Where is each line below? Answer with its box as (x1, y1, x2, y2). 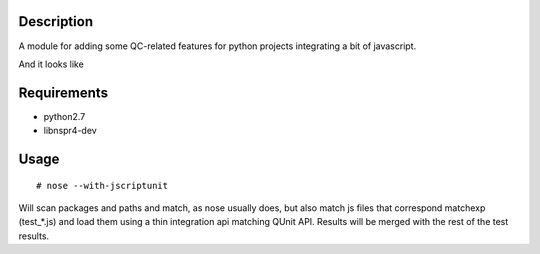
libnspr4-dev (43, 125, 97, 137)
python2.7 (43, 110, 86, 122)
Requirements (18, 84, 109, 101)
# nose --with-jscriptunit (36, 180, 169, 191)
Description (18, 13, 94, 30)
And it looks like (18, 58, 84, 70)
